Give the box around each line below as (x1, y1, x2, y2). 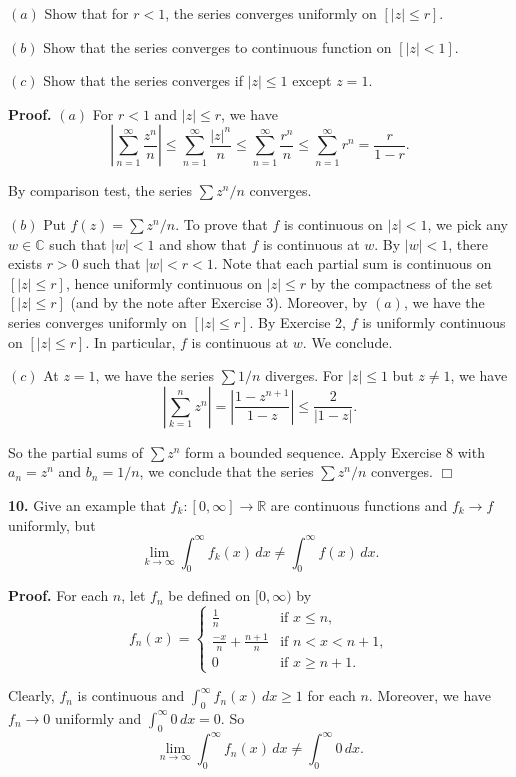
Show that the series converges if (43, 70, 243, 91)
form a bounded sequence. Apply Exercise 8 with (185, 441, 485, 462)
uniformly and (54, 707, 142, 728)
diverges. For (265, 365, 344, 386)
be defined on (168, 585, 251, 606)
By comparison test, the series (8, 180, 193, 201)
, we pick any (427, 213, 508, 234)
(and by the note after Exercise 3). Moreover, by (70, 292, 368, 313)
